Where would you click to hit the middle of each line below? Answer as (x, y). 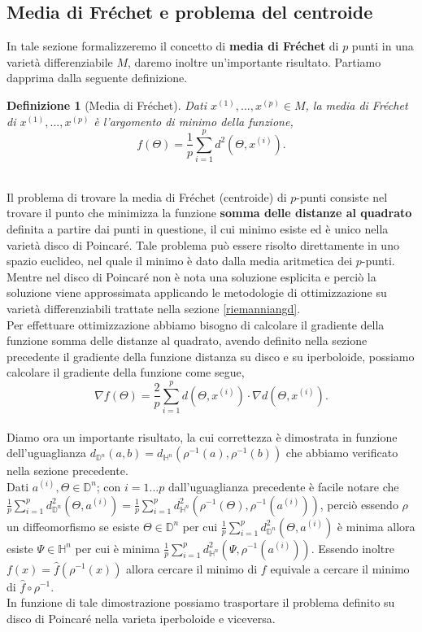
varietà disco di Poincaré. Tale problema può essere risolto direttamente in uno (203, 244)
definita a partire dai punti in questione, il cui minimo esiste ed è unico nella (198, 229)
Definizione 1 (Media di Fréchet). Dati (107, 105)
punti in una (383, 46)
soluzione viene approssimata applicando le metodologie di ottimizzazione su (197, 292)
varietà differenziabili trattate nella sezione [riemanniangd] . (154, 309)
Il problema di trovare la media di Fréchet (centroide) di (147, 196)
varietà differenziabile (60, 61)
